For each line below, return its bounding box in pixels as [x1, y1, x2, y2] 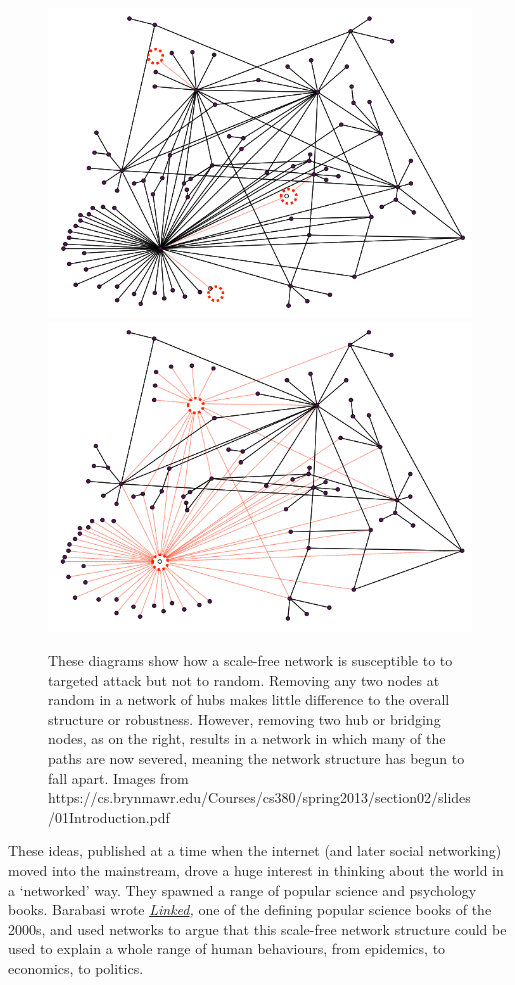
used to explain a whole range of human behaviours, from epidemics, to [8, 938, 446, 959]
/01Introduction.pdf [48, 806, 170, 827]
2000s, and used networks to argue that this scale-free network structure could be [8, 918, 507, 939]
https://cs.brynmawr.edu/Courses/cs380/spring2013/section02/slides [48, 787, 471, 808]
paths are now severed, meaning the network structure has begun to [48, 747, 465, 768]
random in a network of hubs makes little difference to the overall [48, 689, 450, 710]
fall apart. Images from [48, 767, 189, 788]
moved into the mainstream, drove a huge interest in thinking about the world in [8, 859, 504, 880]
